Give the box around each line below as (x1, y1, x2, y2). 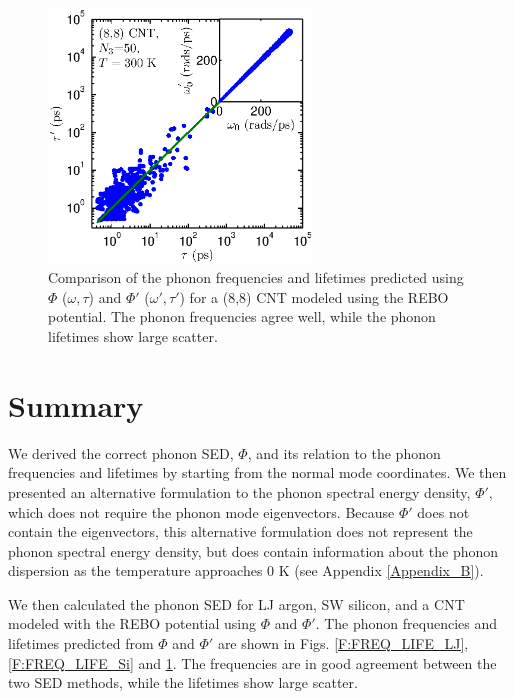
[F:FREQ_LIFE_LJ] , (334, 633, 469, 654)
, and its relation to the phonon (247, 442, 441, 463)
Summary (8, 384, 144, 425)
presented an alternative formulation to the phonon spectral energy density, (8, 481, 471, 502)
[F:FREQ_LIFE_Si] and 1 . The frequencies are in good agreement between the (8, 652, 497, 673)
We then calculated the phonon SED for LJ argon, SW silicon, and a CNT (8, 593, 465, 614)
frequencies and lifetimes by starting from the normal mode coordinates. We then (8, 462, 507, 483)
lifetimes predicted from (8, 633, 154, 654)
